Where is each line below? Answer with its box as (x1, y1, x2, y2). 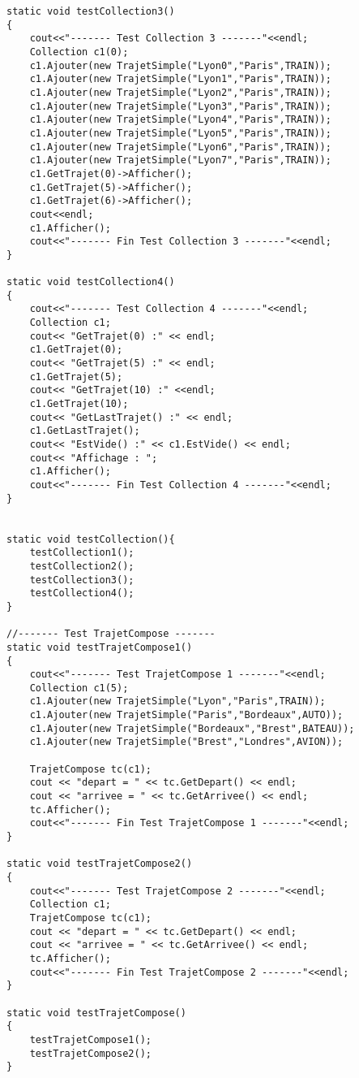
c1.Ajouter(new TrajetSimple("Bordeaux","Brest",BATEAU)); (29, 722, 355, 734)
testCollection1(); (29, 547, 135, 559)
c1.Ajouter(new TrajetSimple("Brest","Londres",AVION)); (29, 736, 344, 748)
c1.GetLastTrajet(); (29, 425, 140, 437)
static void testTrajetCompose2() (6, 858, 193, 870)
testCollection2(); (29, 560, 135, 572)
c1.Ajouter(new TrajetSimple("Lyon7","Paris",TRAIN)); (29, 154, 331, 167)
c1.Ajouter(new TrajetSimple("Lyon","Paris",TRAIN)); (29, 695, 326, 708)
